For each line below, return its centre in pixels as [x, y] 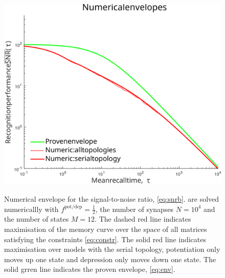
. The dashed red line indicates [143, 219]
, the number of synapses [134, 209]
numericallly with [31, 209]
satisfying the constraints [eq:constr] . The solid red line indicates [105, 239]
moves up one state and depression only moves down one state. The [110, 259]
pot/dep [73, 207]
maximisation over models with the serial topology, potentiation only [112, 249]
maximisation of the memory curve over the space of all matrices [106, 229]
